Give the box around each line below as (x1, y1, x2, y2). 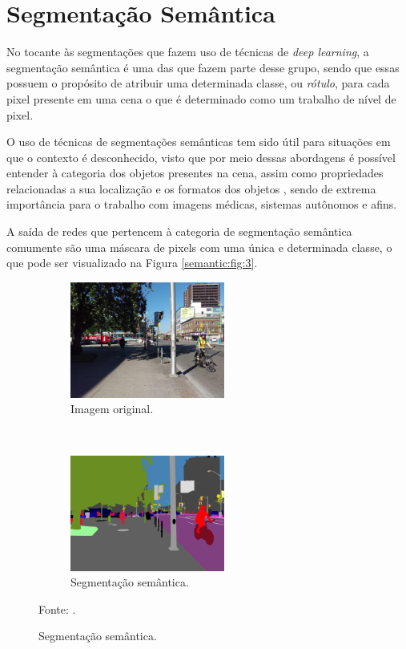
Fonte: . (38, 600, 76, 617)
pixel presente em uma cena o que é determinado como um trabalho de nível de (6, 90, 396, 107)
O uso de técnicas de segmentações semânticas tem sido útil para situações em (6, 133, 391, 150)
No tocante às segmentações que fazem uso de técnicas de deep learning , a (6, 43, 369, 60)
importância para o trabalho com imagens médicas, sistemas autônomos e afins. (6, 196, 397, 213)
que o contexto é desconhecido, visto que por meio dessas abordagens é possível (6, 148, 396, 165)
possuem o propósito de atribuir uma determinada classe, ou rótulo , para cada (6, 75, 390, 91)
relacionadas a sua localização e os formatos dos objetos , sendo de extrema (6, 180, 376, 197)
